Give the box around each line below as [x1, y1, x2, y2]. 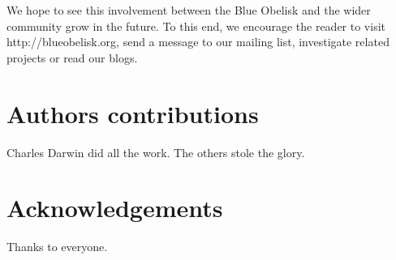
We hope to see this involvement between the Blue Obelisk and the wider [6, 2, 371, 18]
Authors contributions [6, 96, 259, 130]
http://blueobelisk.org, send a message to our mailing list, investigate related [6, 33, 390, 50]
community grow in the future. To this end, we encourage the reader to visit [6, 17, 385, 34]
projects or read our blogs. [6, 49, 138, 66]
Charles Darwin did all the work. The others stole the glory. [6, 143, 305, 160]
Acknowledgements [6, 191, 223, 224]
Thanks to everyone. [6, 238, 108, 255]
